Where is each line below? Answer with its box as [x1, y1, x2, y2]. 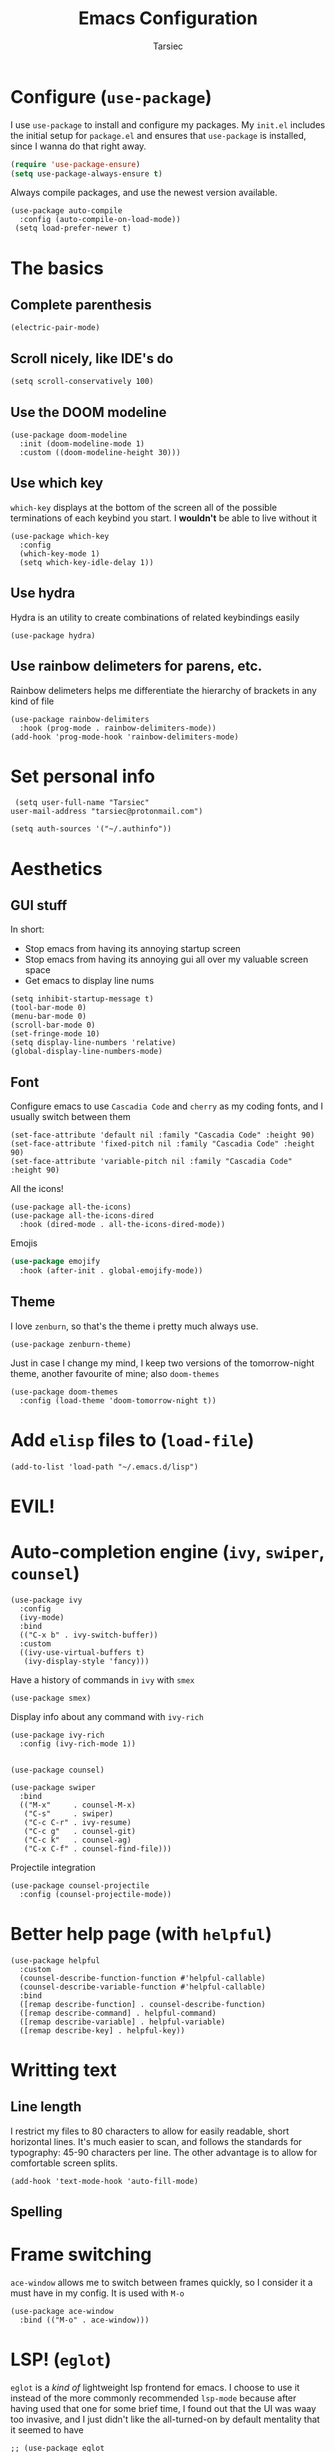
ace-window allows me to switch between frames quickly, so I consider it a [10, 2277, 313, 2289]
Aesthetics [10, 857, 103, 880]
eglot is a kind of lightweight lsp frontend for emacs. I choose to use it [10, 2382, 300, 2394]
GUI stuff [10, 897, 68, 914]
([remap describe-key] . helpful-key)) [19, 2025, 186, 2036]
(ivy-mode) [19, 1612, 65, 1622]
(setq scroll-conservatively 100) [10, 377, 155, 387]
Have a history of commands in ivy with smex [10, 1673, 195, 1686]
